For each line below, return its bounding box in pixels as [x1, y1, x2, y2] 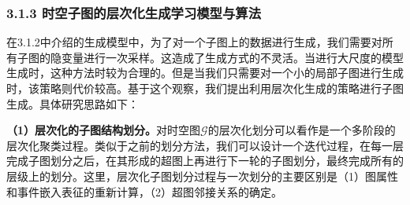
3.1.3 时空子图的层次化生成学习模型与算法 [6, 2, 262, 22]
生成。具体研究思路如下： [6, 95, 139, 112]
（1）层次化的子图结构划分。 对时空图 [6, 122, 201, 138]
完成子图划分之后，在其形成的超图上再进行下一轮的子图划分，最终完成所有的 [6, 152, 404, 169]
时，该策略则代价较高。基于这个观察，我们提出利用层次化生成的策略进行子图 [6, 80, 404, 96]
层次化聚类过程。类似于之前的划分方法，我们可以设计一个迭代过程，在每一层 [6, 137, 404, 153]
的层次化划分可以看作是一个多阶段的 [207, 122, 396, 138]
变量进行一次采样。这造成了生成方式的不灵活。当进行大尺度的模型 [61, 49, 404, 65]
